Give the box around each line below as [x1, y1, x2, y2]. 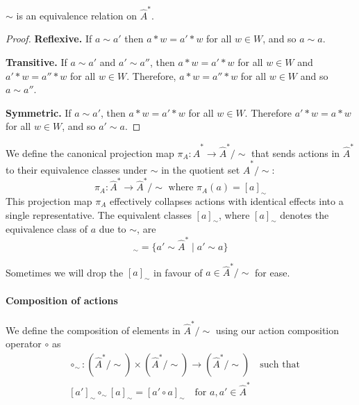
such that [260, 359, 300, 370]
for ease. [255, 265, 290, 279]
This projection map [6, 194, 92, 208]
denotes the [280, 207, 329, 222]
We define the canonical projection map [6, 145, 174, 160]
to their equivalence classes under [6, 162, 148, 176]
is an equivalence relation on [16, 8, 137, 22]
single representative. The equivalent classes [6, 207, 192, 222]
